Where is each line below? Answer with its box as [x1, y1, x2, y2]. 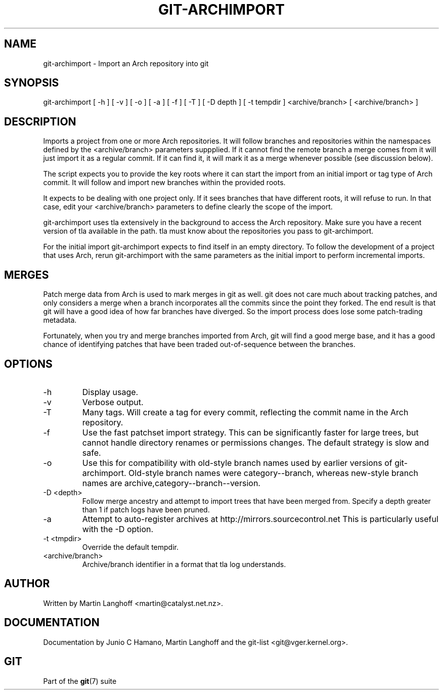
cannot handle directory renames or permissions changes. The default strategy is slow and [82, 437, 429, 448]
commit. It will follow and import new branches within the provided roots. [43, 178, 286, 187]
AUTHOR [4, 577, 50, 590]
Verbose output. [82, 397, 144, 407]
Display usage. [82, 386, 139, 397]
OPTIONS [4, 357, 53, 370]
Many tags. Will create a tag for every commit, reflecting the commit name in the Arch [82, 407, 409, 417]
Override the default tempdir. [82, 542, 179, 551]
